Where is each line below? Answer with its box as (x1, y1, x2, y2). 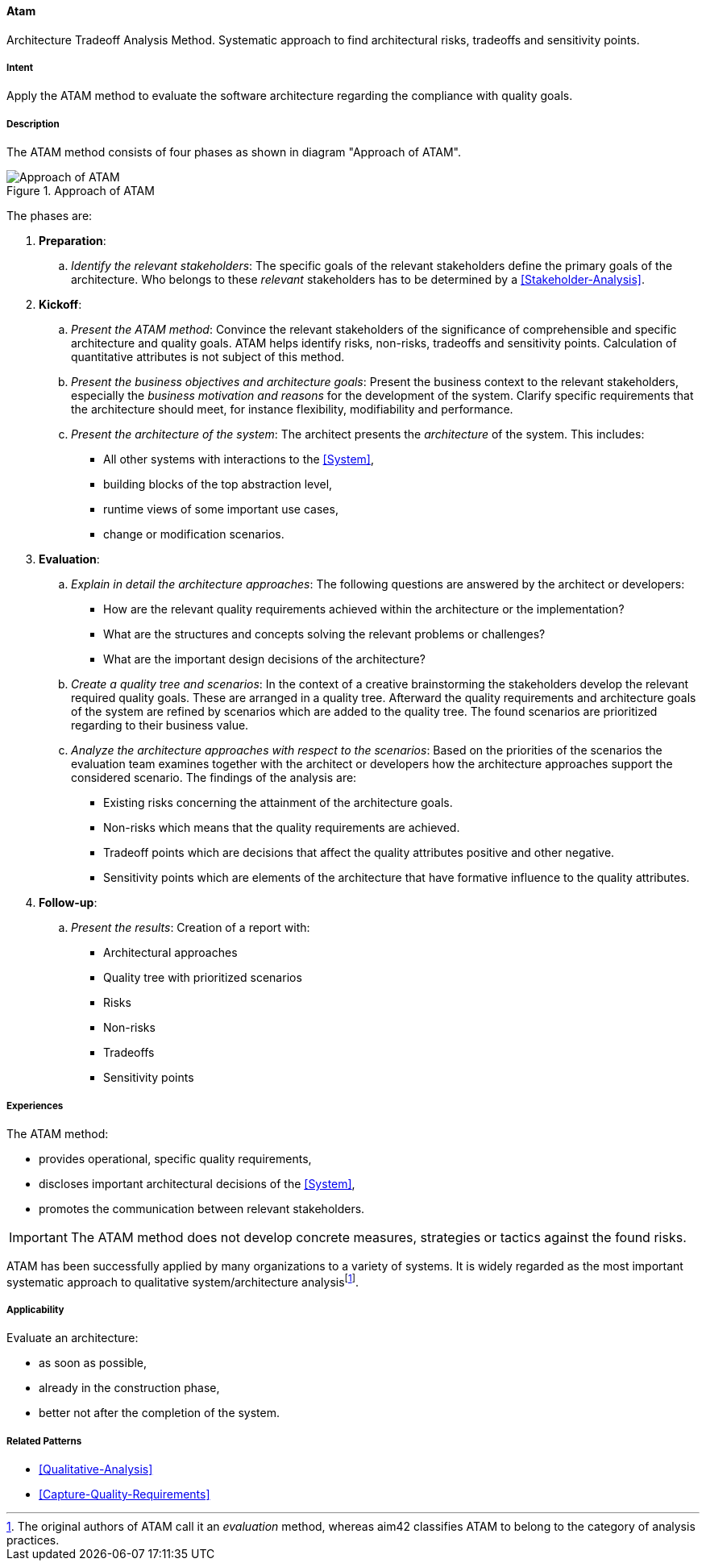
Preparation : (39, 234, 106, 248)
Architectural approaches (103, 946, 238, 960)
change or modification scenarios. (103, 527, 284, 542)
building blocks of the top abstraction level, (103, 477, 333, 492)
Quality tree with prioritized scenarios (103, 971, 302, 985)
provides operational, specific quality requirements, (39, 1151, 312, 1166)
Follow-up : (39, 896, 98, 910)
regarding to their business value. (71, 718, 249, 733)
